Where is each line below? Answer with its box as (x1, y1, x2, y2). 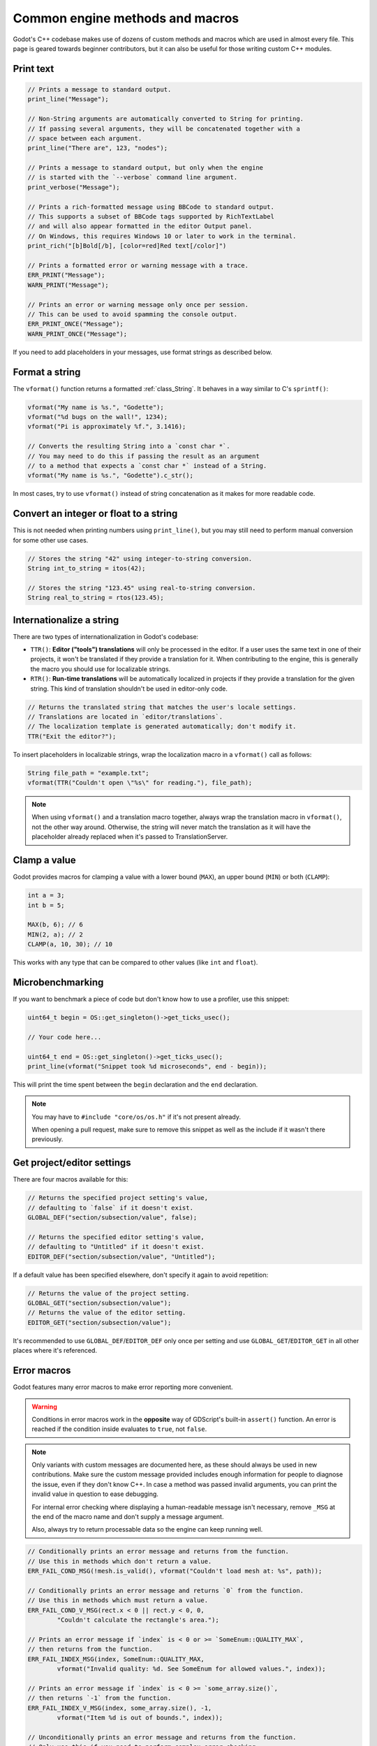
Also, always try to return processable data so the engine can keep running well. (31, 1525, 263, 1534)
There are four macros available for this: (13, 1175, 128, 1184)
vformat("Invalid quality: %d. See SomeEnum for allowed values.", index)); (57, 1665, 326, 1673)
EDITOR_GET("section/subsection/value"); (27, 1319, 172, 1326)
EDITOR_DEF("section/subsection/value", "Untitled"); (27, 1252, 216, 1261)
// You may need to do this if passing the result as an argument (27, 452, 260, 460)
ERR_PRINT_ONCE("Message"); (27, 320, 124, 328)
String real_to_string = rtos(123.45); (27, 594, 164, 602)
